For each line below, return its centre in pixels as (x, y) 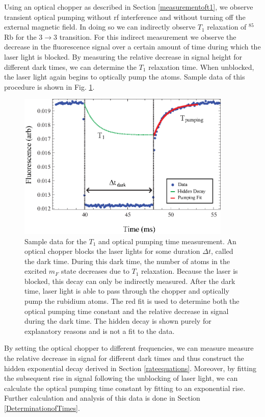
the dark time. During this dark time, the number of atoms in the (127, 261)
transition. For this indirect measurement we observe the (148, 36)
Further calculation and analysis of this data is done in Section (102, 398)
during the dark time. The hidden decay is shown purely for (118, 321)
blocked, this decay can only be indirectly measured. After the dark (130, 281)
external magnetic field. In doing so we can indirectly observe (100, 27)
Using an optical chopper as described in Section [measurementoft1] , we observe (129, 7)
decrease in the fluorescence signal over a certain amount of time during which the (132, 47)
